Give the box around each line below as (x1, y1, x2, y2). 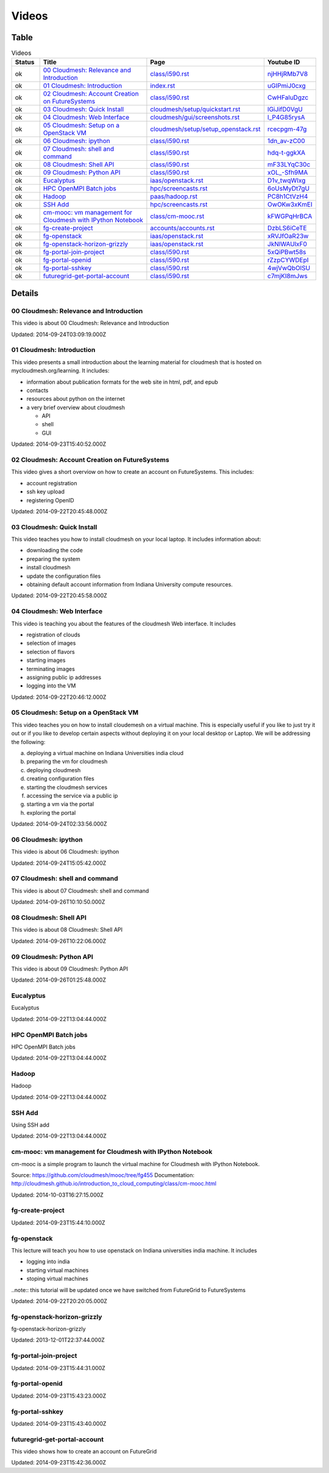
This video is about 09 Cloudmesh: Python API (11, 965, 128, 972)
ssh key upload (26, 488, 65, 496)
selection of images (26, 639, 76, 647)
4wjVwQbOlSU (267, 264, 311, 272)
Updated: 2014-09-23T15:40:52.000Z (11, 440, 107, 448)
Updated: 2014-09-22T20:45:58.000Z (11, 592, 108, 599)
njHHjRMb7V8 (267, 70, 308, 79)
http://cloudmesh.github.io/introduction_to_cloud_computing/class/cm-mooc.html (11, 1180, 216, 1187)
